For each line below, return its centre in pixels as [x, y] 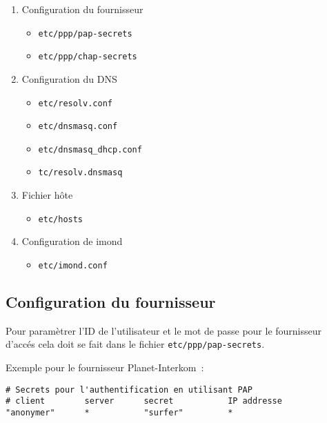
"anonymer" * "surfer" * [119, 412]
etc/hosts [61, 219]
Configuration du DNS [69, 78]
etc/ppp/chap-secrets [88, 57]
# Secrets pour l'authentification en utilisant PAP [129, 390]
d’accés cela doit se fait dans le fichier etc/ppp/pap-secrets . [135, 344]
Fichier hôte [47, 195]
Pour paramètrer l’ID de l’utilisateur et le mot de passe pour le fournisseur [164, 330]
